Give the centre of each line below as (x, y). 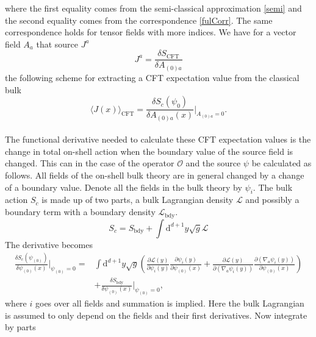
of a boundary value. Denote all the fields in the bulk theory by (124, 187)
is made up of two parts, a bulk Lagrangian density (138, 200)
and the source (213, 163)
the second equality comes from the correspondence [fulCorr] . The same (139, 20)
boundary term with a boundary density (80, 212)
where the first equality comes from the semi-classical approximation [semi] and (153, 8)
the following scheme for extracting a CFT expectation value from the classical (152, 77)
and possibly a (272, 200)
